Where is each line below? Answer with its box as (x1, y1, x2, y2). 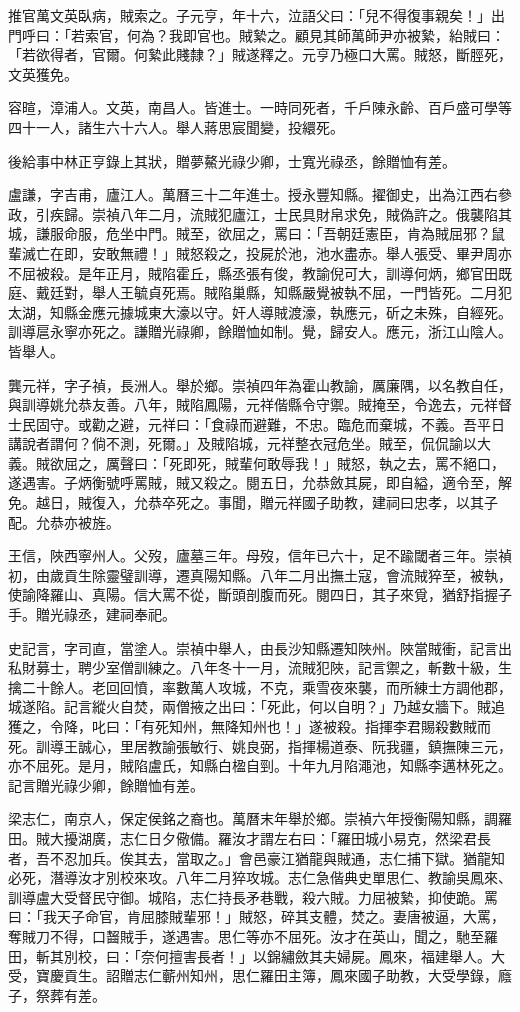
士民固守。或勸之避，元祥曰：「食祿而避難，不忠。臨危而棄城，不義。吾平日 (8, 413, 505, 434)
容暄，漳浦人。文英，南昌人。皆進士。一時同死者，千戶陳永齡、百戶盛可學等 (8, 97, 512, 118)
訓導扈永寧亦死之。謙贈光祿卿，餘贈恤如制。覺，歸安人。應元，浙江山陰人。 (8, 321, 512, 342)
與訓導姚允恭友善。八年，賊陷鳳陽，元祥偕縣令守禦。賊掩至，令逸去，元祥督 (8, 394, 512, 415)
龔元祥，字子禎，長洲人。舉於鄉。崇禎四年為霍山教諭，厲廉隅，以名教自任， (8, 374, 512, 395)
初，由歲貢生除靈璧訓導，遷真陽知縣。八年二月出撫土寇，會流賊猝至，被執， (8, 564, 512, 585)
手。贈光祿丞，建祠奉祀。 (8, 604, 176, 625)
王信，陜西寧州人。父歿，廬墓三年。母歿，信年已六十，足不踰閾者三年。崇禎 (8, 545, 512, 566)
